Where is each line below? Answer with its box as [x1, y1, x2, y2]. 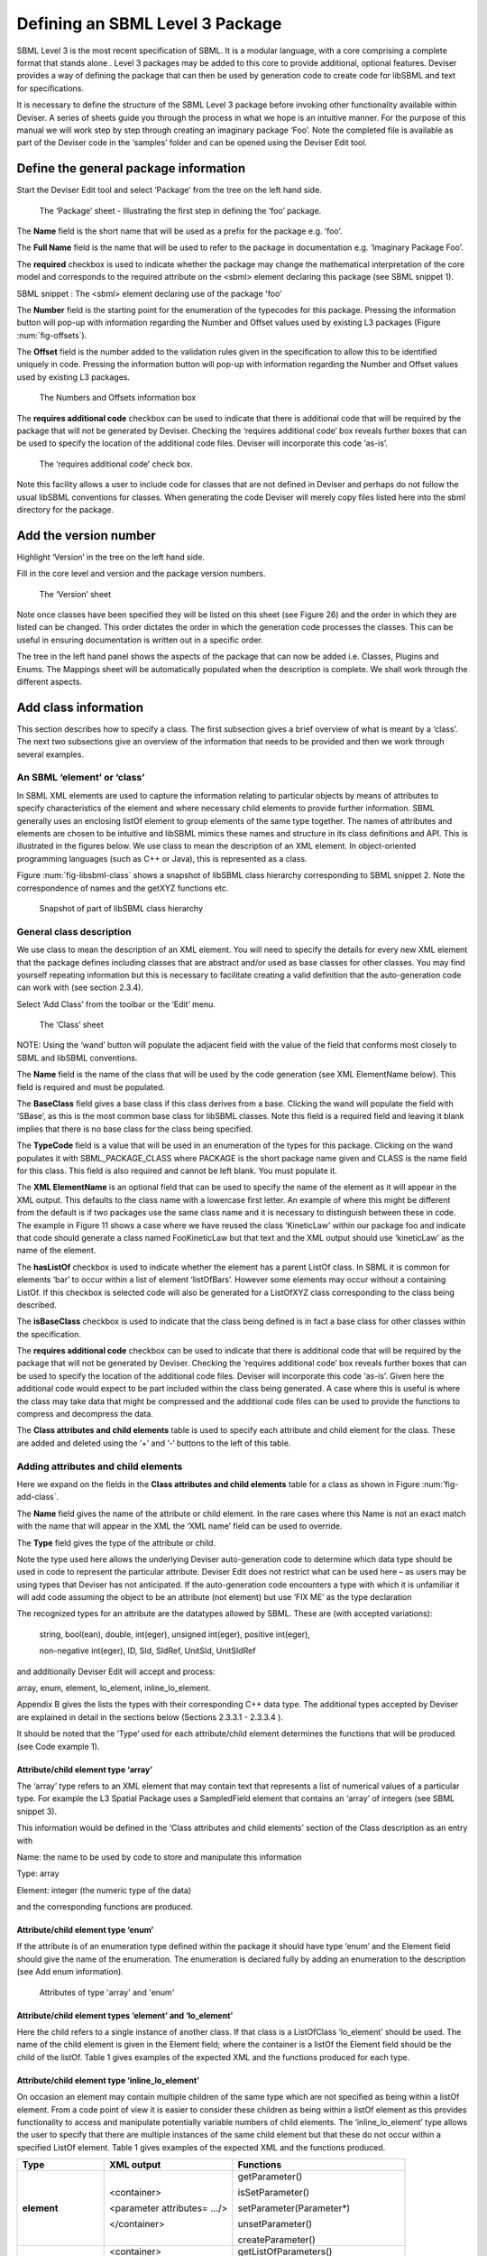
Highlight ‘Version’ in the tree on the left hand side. [16, 551, 205, 562]
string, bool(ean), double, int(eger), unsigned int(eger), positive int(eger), [39, 1629, 310, 1640]
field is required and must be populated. [16, 1081, 166, 1092]
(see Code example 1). [16, 1741, 100, 1752]
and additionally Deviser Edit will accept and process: [16, 1666, 216, 1677]
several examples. [16, 749, 85, 760]
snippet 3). [16, 1806, 58, 1817]
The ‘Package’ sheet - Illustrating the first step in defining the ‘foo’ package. [39, 205, 322, 216]
